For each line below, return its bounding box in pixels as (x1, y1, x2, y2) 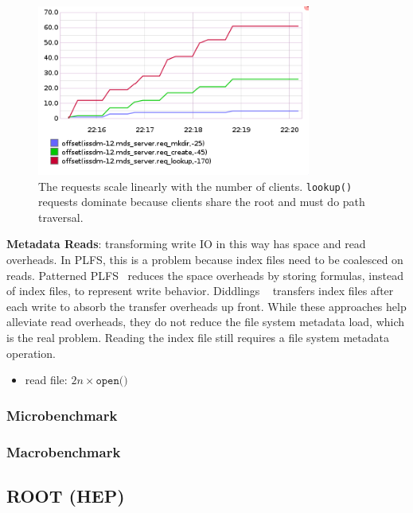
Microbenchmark (6, 405, 118, 425)
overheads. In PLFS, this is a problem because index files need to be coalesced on (6, 251, 403, 267)
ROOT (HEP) (6, 483, 125, 507)
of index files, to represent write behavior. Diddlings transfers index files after (6, 282, 394, 299)
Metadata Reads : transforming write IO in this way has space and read (6, 235, 366, 252)
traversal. (38, 208, 84, 225)
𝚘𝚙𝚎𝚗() (95, 375, 128, 387)
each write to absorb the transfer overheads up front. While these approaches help (6, 297, 407, 314)
